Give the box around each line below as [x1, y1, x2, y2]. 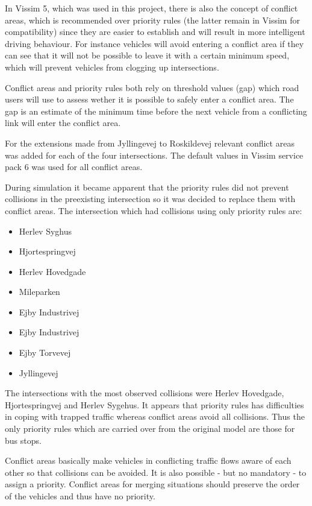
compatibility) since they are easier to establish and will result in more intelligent [5, 25, 305, 38]
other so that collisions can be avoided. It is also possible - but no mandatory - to [5, 466, 307, 478]
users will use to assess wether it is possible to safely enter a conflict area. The [5, 93, 294, 106]
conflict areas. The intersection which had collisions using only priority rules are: [5, 204, 302, 217]
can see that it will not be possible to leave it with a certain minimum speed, [5, 49, 290, 62]
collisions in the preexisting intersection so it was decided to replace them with [5, 192, 296, 205]
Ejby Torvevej [19, 346, 71, 359]
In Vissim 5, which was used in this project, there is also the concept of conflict [5, 2, 298, 14]
